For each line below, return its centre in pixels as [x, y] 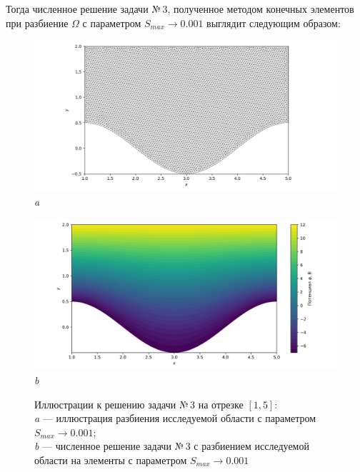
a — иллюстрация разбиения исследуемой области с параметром [175, 418]
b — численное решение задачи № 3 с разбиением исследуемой [172, 446]
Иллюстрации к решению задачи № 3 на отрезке [139, 404]
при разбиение [37, 22]
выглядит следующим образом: [274, 22]
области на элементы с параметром [111, 460]
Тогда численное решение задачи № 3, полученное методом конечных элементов [180, 9]
